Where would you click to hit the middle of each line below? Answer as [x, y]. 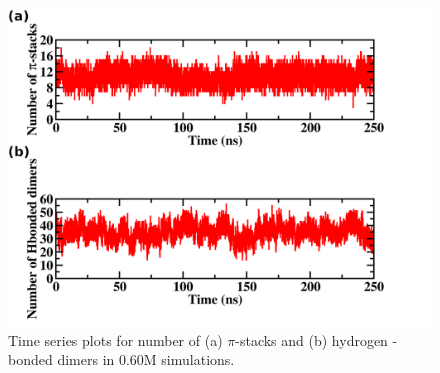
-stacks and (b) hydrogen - [316, 339]
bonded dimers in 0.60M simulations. [121, 359]
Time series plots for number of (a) [115, 339]
